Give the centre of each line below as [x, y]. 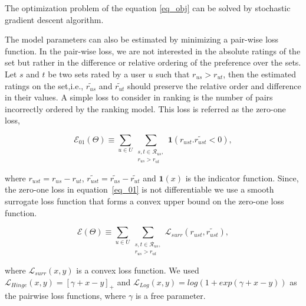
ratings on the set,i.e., [44, 85]
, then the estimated [260, 74]
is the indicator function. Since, [242, 178]
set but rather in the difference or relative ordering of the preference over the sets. [153, 62]
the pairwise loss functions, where [65, 296]
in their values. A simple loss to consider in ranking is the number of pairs [139, 97]
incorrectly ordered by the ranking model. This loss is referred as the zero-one [145, 108]
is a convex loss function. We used [138, 270]
